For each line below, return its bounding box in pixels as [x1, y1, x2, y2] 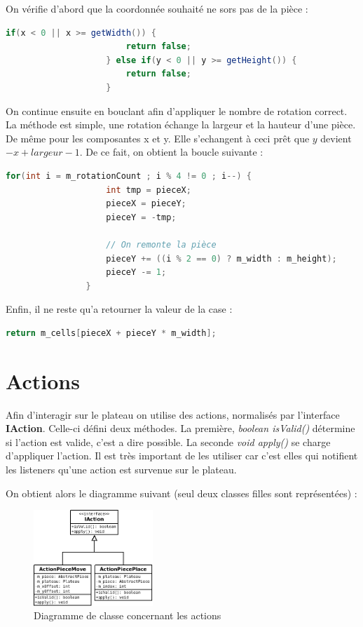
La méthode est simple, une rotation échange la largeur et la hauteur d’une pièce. [6, 117, 356, 132]
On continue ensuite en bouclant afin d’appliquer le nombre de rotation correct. [6, 103, 348, 118]
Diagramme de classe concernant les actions [34, 608, 221, 623]
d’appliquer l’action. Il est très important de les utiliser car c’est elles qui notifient [6, 448, 358, 463]
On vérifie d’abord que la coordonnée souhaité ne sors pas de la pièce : [6, 1, 308, 15]
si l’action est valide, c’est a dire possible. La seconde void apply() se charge [6, 434, 331, 449]
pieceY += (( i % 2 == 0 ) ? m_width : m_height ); [106, 253, 337, 264]
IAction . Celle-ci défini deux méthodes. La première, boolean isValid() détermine [6, 421, 355, 436]
